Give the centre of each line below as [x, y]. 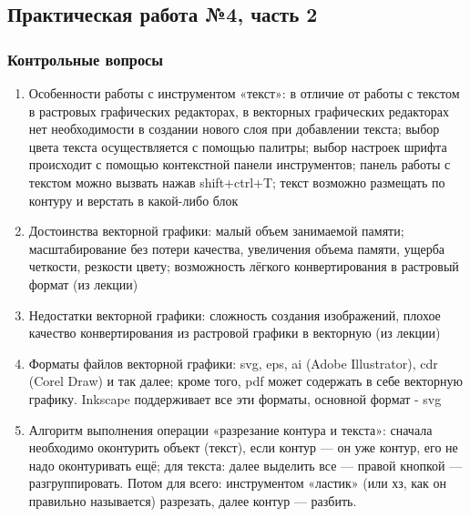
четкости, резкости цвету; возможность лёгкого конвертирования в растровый [244, 266]
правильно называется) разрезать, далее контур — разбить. [193, 500]
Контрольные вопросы [86, 59]
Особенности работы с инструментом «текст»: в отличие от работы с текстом [244, 93]
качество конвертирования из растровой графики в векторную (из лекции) [235, 333]
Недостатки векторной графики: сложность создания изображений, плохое [235, 314]
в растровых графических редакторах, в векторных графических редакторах [239, 111]
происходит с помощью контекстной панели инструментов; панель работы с [240, 164]
